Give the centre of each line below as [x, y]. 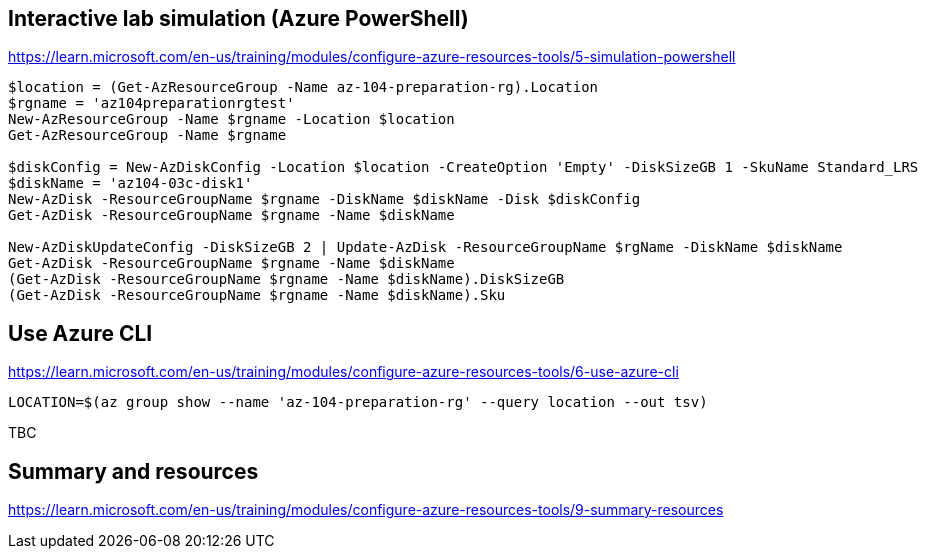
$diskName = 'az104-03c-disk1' [130, 183]
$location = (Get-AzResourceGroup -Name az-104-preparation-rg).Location [303, 87]
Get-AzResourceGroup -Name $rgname [147, 135]
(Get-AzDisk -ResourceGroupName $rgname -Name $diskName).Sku [257, 295]
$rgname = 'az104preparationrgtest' [151, 103]
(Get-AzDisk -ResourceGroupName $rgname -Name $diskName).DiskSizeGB [286, 279]
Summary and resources [133, 471]
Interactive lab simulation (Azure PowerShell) [238, 18]
